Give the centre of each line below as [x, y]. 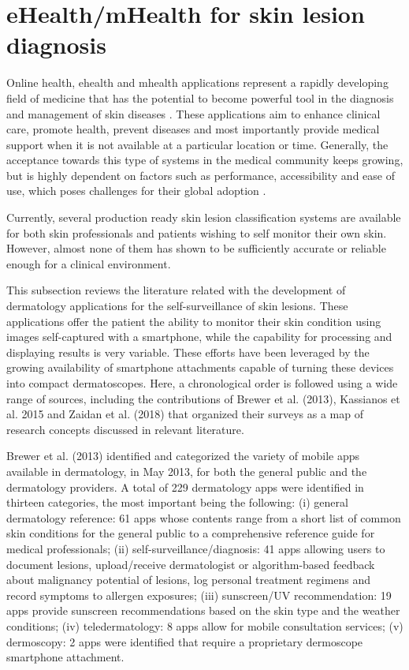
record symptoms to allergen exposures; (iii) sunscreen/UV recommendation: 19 [199, 595]
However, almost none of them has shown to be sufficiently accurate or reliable [196, 248]
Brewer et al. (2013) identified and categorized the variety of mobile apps [183, 456]
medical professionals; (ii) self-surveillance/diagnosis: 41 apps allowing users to [196, 548]
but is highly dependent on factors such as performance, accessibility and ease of [201, 175]
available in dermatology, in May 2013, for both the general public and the [187, 471]
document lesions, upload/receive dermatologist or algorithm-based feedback [191, 564]
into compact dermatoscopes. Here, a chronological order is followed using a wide [202, 383]
